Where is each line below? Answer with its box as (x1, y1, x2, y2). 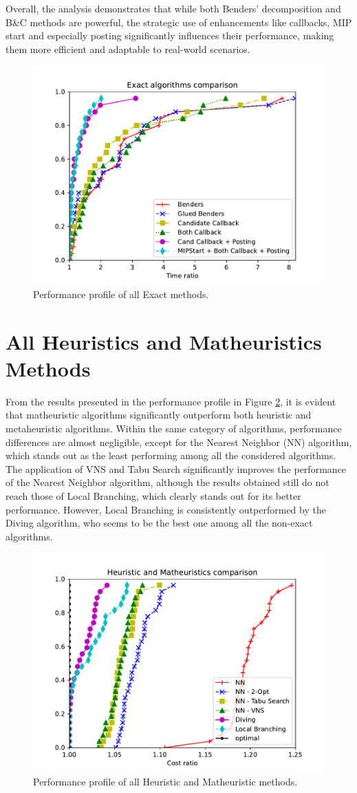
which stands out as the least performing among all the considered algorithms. (6, 448, 336, 463)
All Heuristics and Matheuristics (6, 327, 322, 355)
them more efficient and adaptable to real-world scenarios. (6, 41, 250, 56)
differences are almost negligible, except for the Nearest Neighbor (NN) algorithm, (6, 434, 352, 449)
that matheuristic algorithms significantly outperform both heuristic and (6, 408, 312, 422)
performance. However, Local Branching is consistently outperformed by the (6, 502, 326, 516)
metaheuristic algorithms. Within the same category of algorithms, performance (6, 421, 342, 436)
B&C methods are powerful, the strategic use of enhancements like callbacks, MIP (6, 14, 352, 29)
